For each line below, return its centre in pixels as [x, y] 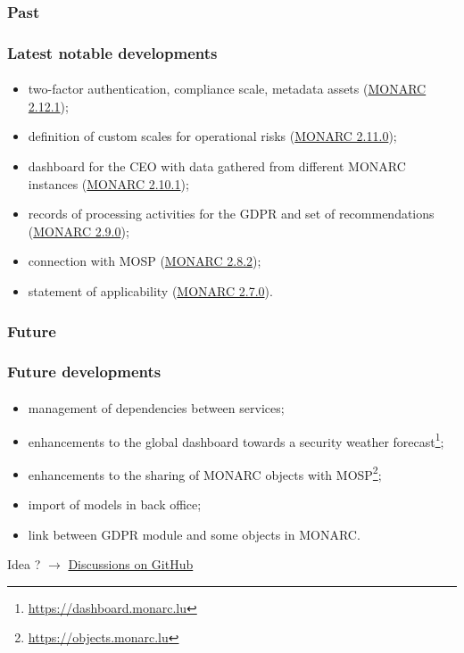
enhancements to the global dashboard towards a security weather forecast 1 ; [236, 440]
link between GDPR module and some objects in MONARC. [194, 534]
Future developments [84, 372]
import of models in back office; [115, 504]
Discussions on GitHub [131, 564]
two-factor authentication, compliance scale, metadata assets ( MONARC [227, 89]
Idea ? [24, 564]
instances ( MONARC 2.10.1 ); [108, 183]
